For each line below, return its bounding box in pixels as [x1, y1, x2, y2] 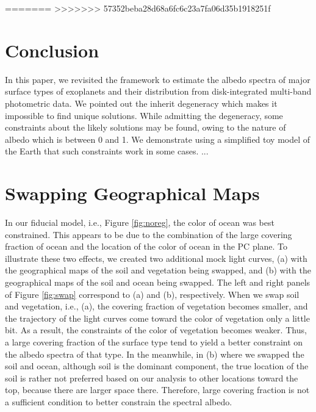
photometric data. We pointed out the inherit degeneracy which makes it [5, 96, 278, 109]
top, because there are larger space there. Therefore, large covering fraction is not [5, 383, 310, 396]
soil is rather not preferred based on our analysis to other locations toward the [5, 371, 298, 384]
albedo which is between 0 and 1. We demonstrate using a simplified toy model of [5, 132, 311, 145]
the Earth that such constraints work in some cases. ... [5, 145, 209, 157]
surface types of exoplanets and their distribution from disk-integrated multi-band [5, 85, 312, 98]
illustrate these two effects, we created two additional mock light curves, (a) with [5, 251, 307, 264]
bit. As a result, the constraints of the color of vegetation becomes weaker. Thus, [5, 323, 307, 336]
